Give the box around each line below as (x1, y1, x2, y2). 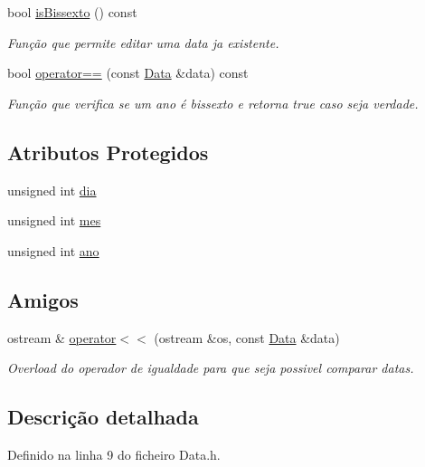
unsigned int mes (7, 211, 101, 230)
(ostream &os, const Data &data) (154, 328, 340, 347)
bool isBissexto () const (7, 3, 137, 21)
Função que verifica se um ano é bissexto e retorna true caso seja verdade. (7, 93, 419, 112)
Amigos (7, 285, 79, 313)
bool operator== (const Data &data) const (7, 63, 249, 82)
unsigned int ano (7, 241, 99, 260)
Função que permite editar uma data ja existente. (7, 33, 279, 52)
